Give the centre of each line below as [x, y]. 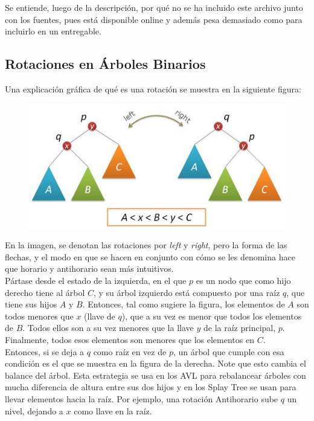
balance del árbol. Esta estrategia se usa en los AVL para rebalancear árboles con [155, 375]
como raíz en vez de [130, 351]
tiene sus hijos [31, 304]
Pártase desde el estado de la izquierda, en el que [96, 281]
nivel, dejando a [34, 410]
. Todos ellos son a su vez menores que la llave [108, 328]
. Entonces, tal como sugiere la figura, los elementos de [184, 304]
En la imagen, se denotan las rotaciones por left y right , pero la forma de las [146, 245]
